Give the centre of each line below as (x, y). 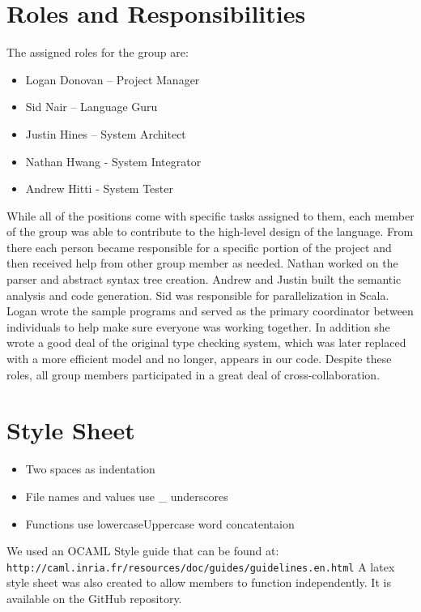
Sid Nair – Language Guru (91, 107)
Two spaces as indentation (90, 469)
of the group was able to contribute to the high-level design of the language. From (210, 231)
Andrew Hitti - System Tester (100, 188)
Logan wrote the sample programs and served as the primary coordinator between (210, 311)
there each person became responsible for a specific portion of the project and (199, 247)
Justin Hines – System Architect (106, 133)
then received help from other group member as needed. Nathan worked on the (202, 263)
